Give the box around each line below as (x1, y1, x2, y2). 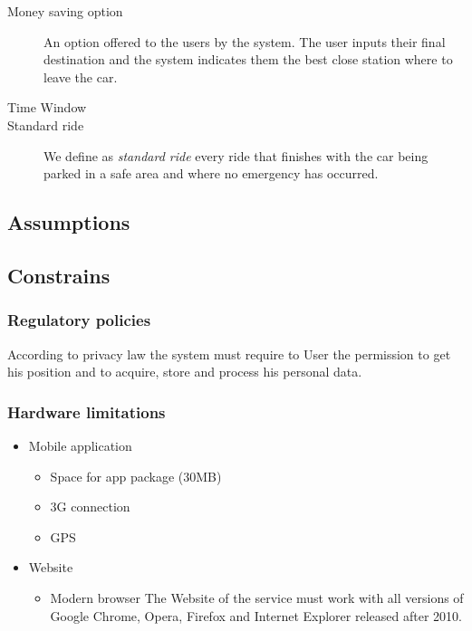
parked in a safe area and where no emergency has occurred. (43, 164, 379, 183)
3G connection (50, 497, 130, 516)
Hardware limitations (7, 400, 166, 423)
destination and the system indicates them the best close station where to (43, 50, 453, 69)
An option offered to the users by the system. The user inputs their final (43, 32, 446, 51)
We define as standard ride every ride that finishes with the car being (43, 146, 429, 165)
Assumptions (7, 208, 130, 236)
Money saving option (7, 2, 123, 20)
